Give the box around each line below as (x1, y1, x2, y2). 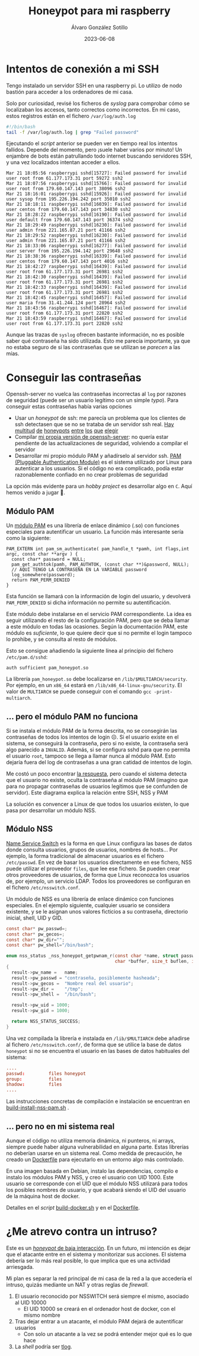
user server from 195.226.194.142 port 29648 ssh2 (6, 248, 134, 254)
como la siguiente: (6, 535, 52, 542)
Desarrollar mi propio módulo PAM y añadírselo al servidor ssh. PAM (14, 452, 182, 460)
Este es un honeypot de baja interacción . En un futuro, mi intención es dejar (6, 1244, 191, 1252)
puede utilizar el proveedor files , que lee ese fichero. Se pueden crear (6, 864, 180, 872)
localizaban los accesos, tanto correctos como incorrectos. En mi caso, (6, 106, 181, 113)
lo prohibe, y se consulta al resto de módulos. (6, 636, 117, 643)
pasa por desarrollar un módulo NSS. (6, 807, 97, 813)
